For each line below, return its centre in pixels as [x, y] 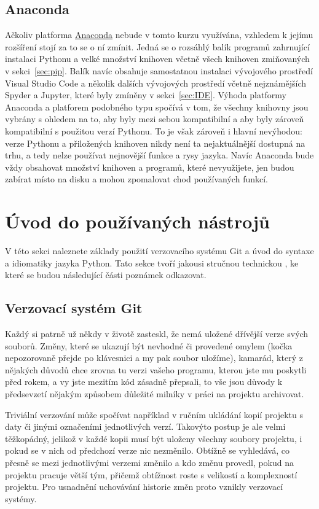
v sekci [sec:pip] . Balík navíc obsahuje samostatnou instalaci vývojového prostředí [159, 70]
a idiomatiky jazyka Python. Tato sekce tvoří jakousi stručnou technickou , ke [152, 262]
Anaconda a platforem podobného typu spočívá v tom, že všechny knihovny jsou [157, 107]
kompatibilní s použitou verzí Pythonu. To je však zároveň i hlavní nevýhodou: [154, 130]
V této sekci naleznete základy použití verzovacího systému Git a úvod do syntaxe [159, 251]
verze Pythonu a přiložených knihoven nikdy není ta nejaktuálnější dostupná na [155, 143]
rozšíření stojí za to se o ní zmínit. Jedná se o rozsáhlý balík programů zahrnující [157, 46]
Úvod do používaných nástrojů [137, 221]
